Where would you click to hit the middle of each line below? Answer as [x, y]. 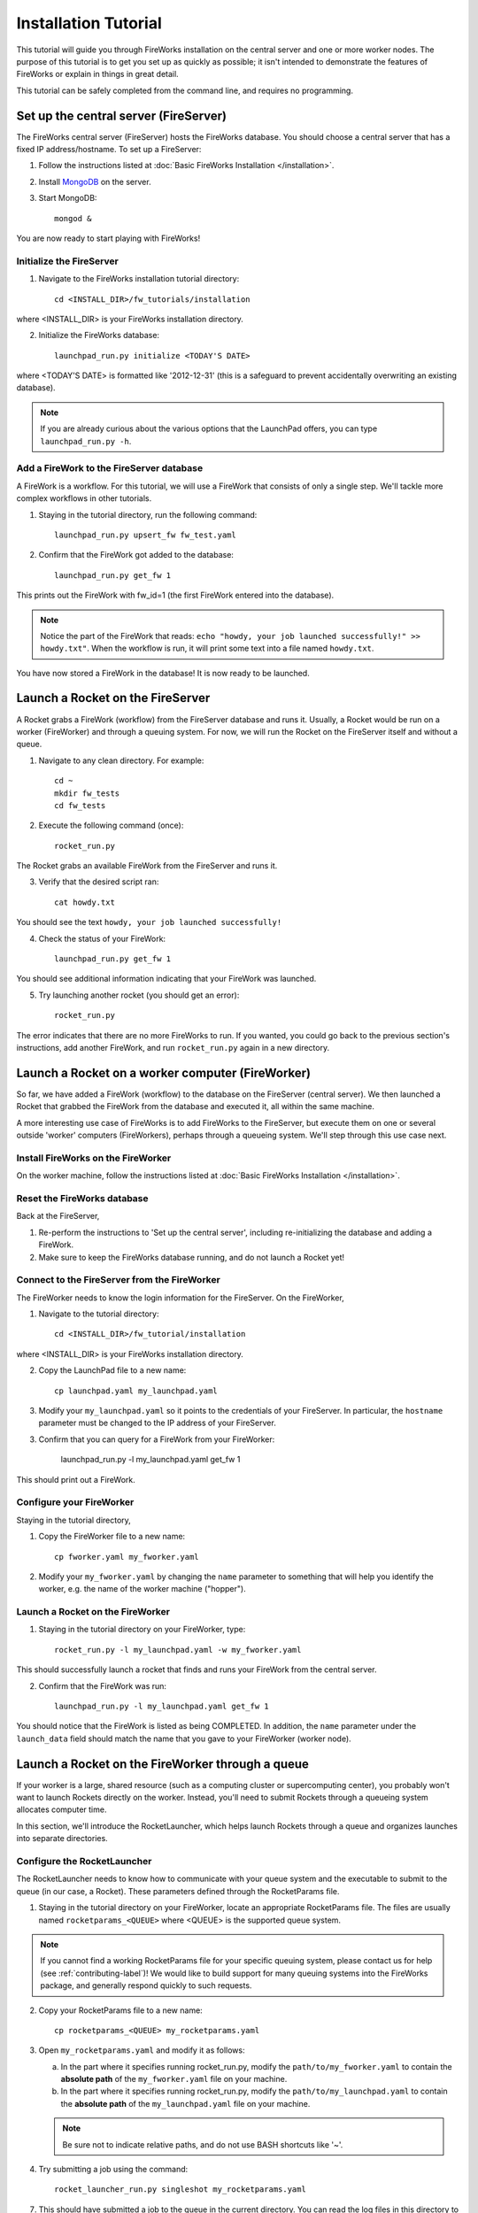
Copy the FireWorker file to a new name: [112, 1537]
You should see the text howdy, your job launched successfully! [149, 922]
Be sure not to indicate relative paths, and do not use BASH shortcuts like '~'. [203, 2144]
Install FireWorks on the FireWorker [94, 1158]
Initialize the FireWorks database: [99, 335]
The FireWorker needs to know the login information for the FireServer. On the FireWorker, [180, 1298]
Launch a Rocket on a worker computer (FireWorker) [164, 1072]
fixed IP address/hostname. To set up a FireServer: [109, 150]
